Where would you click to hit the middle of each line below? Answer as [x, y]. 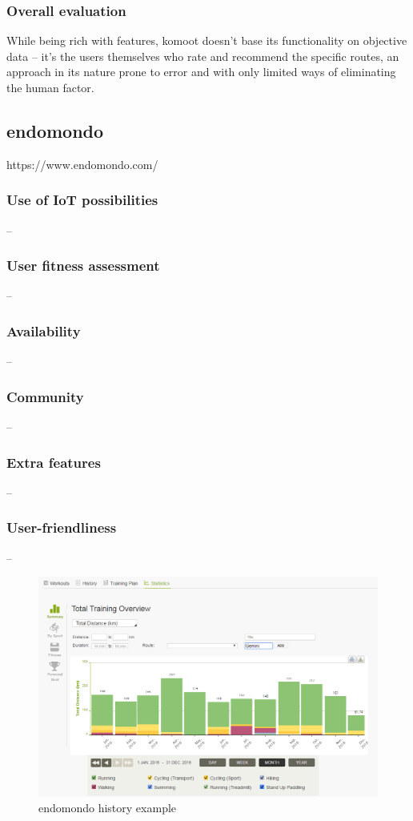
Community [45, 396]
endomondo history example [108, 808]
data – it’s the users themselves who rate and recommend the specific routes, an [203, 56]
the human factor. [50, 87]
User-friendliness [62, 527]
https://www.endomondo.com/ [82, 164]
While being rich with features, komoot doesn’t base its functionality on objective [207, 40]
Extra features [54, 462]
